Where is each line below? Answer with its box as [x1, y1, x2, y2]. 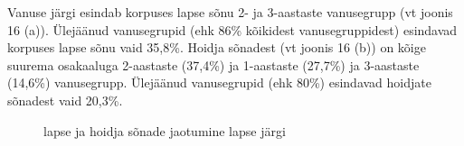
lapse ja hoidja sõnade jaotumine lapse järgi [43, 121, 286, 140]
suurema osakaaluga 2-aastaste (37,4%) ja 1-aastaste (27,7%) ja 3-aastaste [7, 55, 420, 74]
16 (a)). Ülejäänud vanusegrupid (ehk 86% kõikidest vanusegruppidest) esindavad [7, 20, 458, 39]
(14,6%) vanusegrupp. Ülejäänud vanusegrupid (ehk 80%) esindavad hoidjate [7, 73, 431, 92]
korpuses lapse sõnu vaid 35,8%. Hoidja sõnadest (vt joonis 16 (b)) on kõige [7, 38, 426, 57]
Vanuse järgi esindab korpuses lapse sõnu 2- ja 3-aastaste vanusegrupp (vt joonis [7, 3, 453, 21]
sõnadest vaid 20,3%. [7, 90, 123, 109]
